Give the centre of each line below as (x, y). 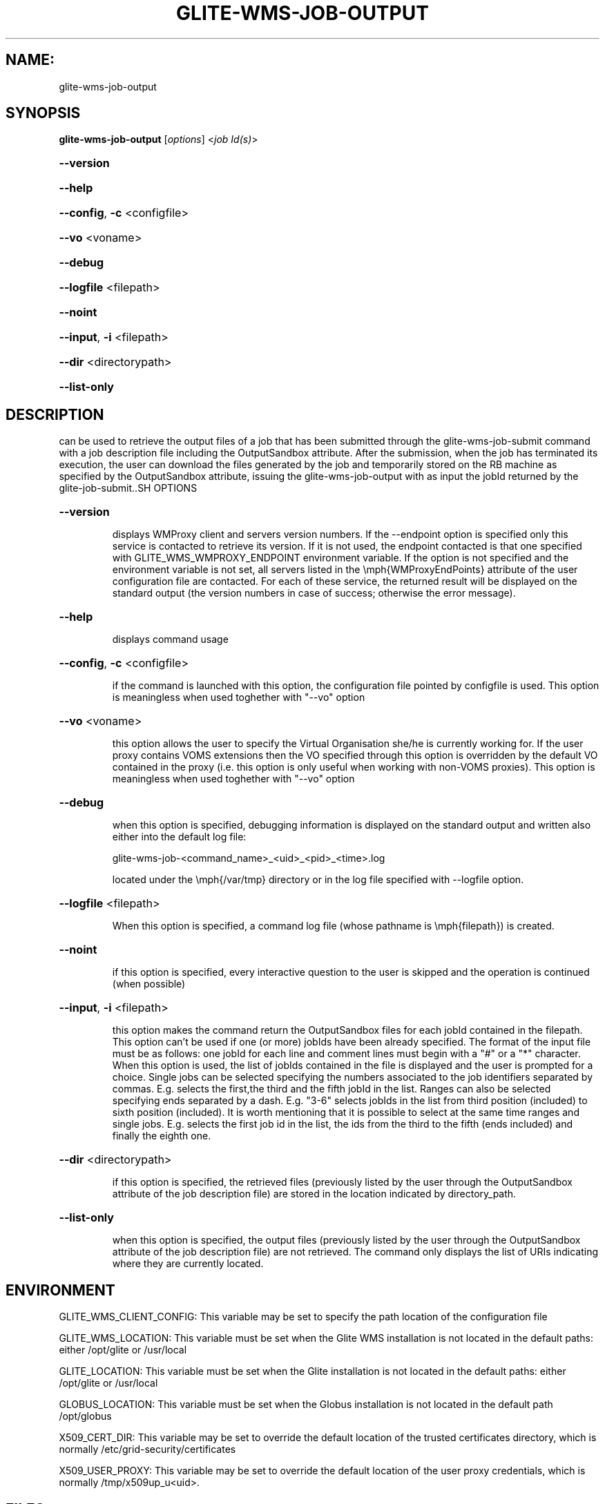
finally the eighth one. (162, 1136)
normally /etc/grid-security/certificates (147, 1449)
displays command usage (170, 639)
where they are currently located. (188, 1264)
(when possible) (149, 984)
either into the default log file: (179, 837)
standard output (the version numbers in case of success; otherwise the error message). (314, 593)
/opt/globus (85, 1416)
